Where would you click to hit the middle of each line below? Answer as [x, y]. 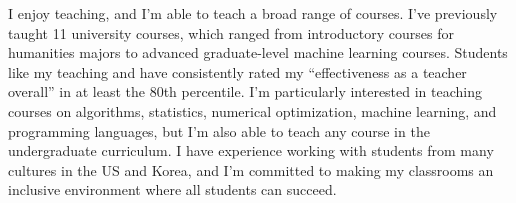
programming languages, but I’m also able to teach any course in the [219, 130]
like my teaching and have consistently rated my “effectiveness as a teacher [237, 71]
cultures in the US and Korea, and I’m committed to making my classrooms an [251, 169]
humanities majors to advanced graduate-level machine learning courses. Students [258, 52]
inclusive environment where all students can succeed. [172, 189]
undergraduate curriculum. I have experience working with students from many [251, 150]
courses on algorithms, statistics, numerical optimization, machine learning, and [252, 110]
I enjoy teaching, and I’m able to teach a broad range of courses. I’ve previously [253, 13]
